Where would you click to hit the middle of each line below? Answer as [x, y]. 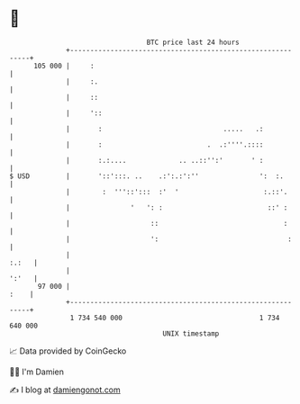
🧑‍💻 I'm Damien [37, 372]
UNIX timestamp [191, 333]
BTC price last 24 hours [193, 42]
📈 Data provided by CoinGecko [68, 351]
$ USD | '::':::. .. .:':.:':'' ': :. [146, 176]
